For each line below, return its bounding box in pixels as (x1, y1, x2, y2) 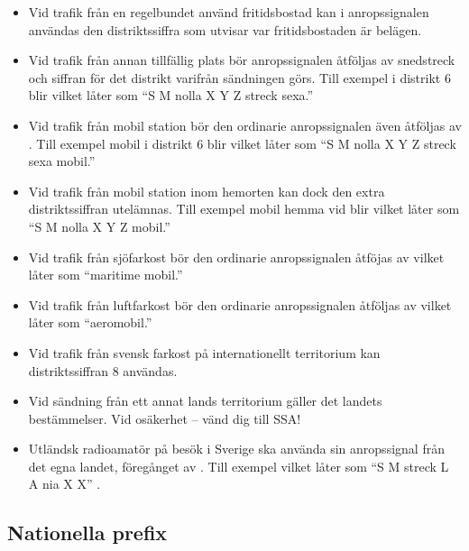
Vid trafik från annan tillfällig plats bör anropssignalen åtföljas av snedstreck (28, 51, 455, 69)
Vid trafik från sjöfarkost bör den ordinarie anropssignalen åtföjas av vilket (28, 247, 445, 266)
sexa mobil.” (28, 152, 96, 170)
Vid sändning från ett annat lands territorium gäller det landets (28, 391, 382, 410)
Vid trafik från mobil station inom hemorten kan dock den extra (28, 181, 385, 200)
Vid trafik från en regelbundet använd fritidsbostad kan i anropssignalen (28, 3, 429, 21)
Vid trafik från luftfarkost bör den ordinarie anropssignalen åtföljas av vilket (28, 295, 452, 314)
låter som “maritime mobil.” (28, 265, 183, 284)
